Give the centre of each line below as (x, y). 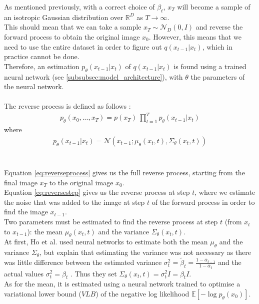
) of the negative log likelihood (142, 293)
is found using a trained (210, 66)
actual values (24, 273)
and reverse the (219, 27)
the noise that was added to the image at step (74, 202)
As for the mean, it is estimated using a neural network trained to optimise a (122, 284)
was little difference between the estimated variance (83, 262)
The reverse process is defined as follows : (67, 106)
